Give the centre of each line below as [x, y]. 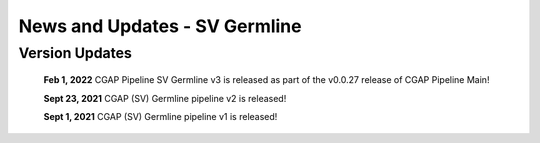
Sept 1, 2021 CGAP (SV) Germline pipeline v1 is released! [160, 116]
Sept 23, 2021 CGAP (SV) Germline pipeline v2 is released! [165, 98]
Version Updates [75, 53]
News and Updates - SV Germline [160, 26]
